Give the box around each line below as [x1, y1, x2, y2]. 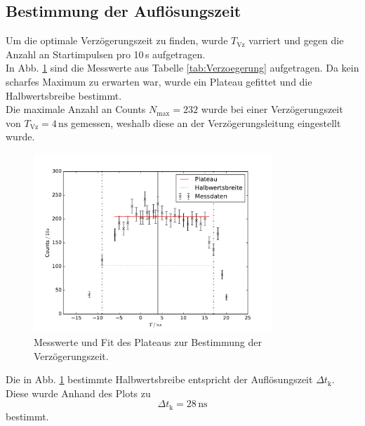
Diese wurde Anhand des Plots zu [6, 385, 151, 400]
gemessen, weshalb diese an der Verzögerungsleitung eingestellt [71, 115, 341, 130]
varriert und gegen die [248, 33, 344, 48]
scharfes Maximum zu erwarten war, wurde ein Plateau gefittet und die [6, 74, 312, 88]
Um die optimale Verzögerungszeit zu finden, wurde [6, 33, 228, 48]
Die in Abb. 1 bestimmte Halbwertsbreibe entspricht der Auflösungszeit [6, 372, 313, 387]
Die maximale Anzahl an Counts [6, 102, 146, 117]
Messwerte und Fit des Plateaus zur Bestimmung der [34, 334, 262, 349]
